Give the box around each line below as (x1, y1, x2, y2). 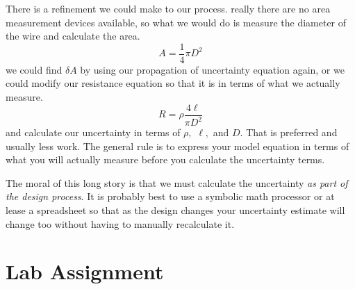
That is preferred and (246, 125, 338, 140)
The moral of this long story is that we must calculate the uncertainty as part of (6, 175, 348, 190)
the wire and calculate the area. (6, 28, 140, 43)
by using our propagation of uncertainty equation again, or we (80, 62, 345, 76)
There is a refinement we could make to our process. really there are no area (6, 1, 331, 15)
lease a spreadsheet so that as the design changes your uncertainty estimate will (6, 203, 345, 217)
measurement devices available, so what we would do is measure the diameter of (6, 15, 347, 29)
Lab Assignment (6, 257, 164, 286)
